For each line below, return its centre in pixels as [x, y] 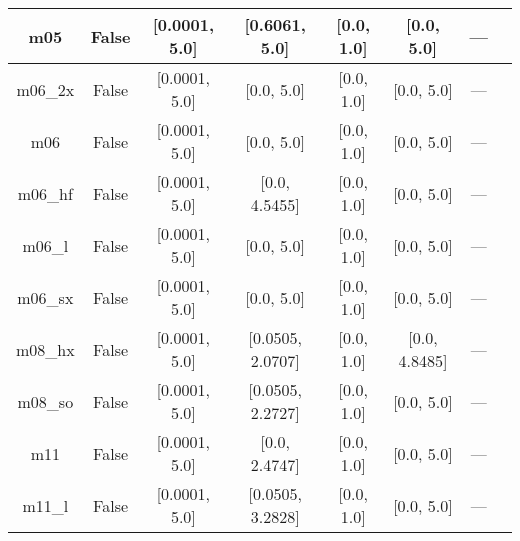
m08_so [45, 401]
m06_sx [45, 297]
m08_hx [45, 349]
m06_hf [45, 193]
